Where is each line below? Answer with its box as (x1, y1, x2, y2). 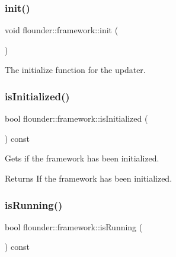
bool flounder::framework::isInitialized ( (5, 112, 148, 125)
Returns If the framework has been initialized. (5, 172, 172, 184)
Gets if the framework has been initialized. (5, 152, 159, 164)
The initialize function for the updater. (5, 64, 146, 76)
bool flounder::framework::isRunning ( (5, 220, 143, 233)
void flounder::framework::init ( (5, 24, 119, 36)
